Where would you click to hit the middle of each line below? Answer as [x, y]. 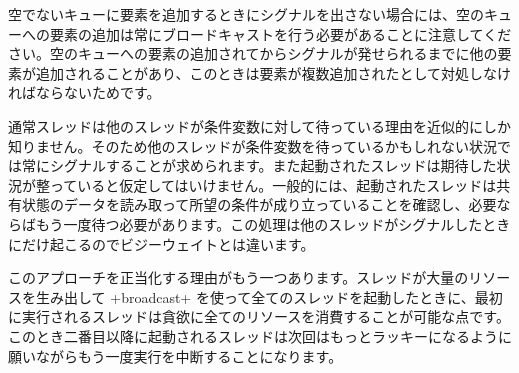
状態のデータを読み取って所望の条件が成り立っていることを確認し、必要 [259, 204]
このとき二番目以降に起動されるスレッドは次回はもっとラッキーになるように [260, 335]
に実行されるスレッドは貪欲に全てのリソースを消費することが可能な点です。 [259, 316]
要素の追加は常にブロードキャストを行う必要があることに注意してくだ [280, 33]
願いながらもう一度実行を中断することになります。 [175, 355]
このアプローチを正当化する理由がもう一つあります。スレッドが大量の [238, 277]
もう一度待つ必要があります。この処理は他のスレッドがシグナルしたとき [273, 223]
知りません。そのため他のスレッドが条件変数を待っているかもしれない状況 [252, 145]
